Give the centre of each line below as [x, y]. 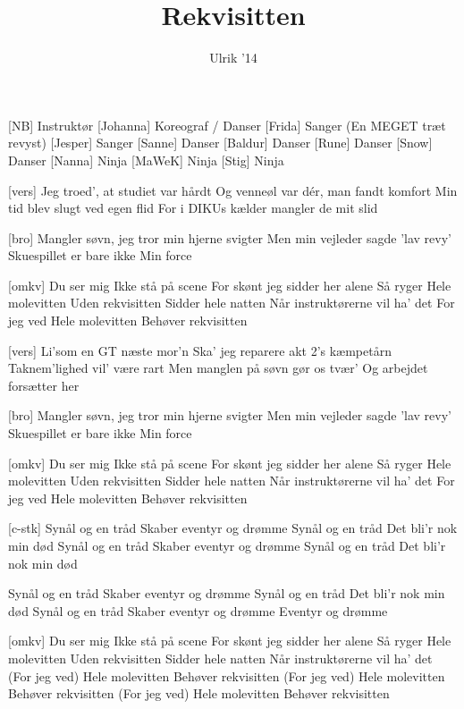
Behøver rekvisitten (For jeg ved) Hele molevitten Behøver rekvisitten [199, 693]
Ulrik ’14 [233, 58]
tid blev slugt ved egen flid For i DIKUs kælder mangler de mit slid [193, 208]
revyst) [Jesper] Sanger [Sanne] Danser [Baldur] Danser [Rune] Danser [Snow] [220, 143]
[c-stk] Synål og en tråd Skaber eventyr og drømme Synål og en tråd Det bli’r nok [233, 528]
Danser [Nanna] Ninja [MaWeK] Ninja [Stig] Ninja [146, 160]
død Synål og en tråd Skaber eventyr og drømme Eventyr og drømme [198, 610]
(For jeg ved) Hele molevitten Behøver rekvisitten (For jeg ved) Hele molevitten [227, 675]
